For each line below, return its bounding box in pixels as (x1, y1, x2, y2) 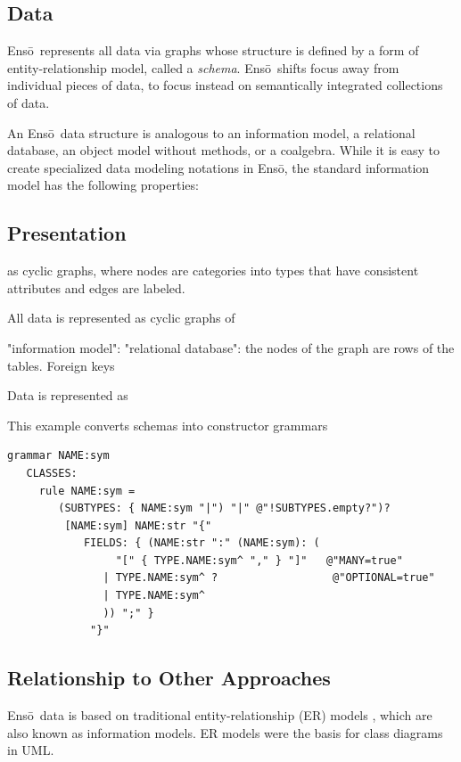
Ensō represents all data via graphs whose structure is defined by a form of (7, 41, 419, 60)
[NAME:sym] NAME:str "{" (64, 519, 212, 532)
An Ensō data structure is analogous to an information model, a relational (7, 123, 416, 142)
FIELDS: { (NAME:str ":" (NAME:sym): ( (83, 537, 320, 550)
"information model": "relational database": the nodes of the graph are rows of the (7, 338, 455, 356)
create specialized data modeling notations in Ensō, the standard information (7, 158, 430, 176)
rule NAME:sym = (38, 484, 136, 497)
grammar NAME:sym (7, 449, 110, 463)
